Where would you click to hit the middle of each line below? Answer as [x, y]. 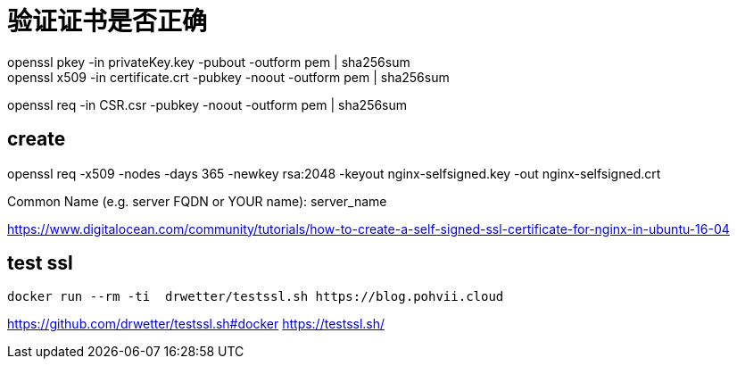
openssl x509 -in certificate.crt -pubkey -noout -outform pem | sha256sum [228, 77]
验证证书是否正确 [108, 21]
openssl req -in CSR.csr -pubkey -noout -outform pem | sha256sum [207, 104]
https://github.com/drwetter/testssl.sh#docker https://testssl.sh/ [196, 324]
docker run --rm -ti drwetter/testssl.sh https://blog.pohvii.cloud [256, 297]
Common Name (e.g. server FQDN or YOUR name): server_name [197, 201]
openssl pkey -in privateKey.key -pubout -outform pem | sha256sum [209, 62]
